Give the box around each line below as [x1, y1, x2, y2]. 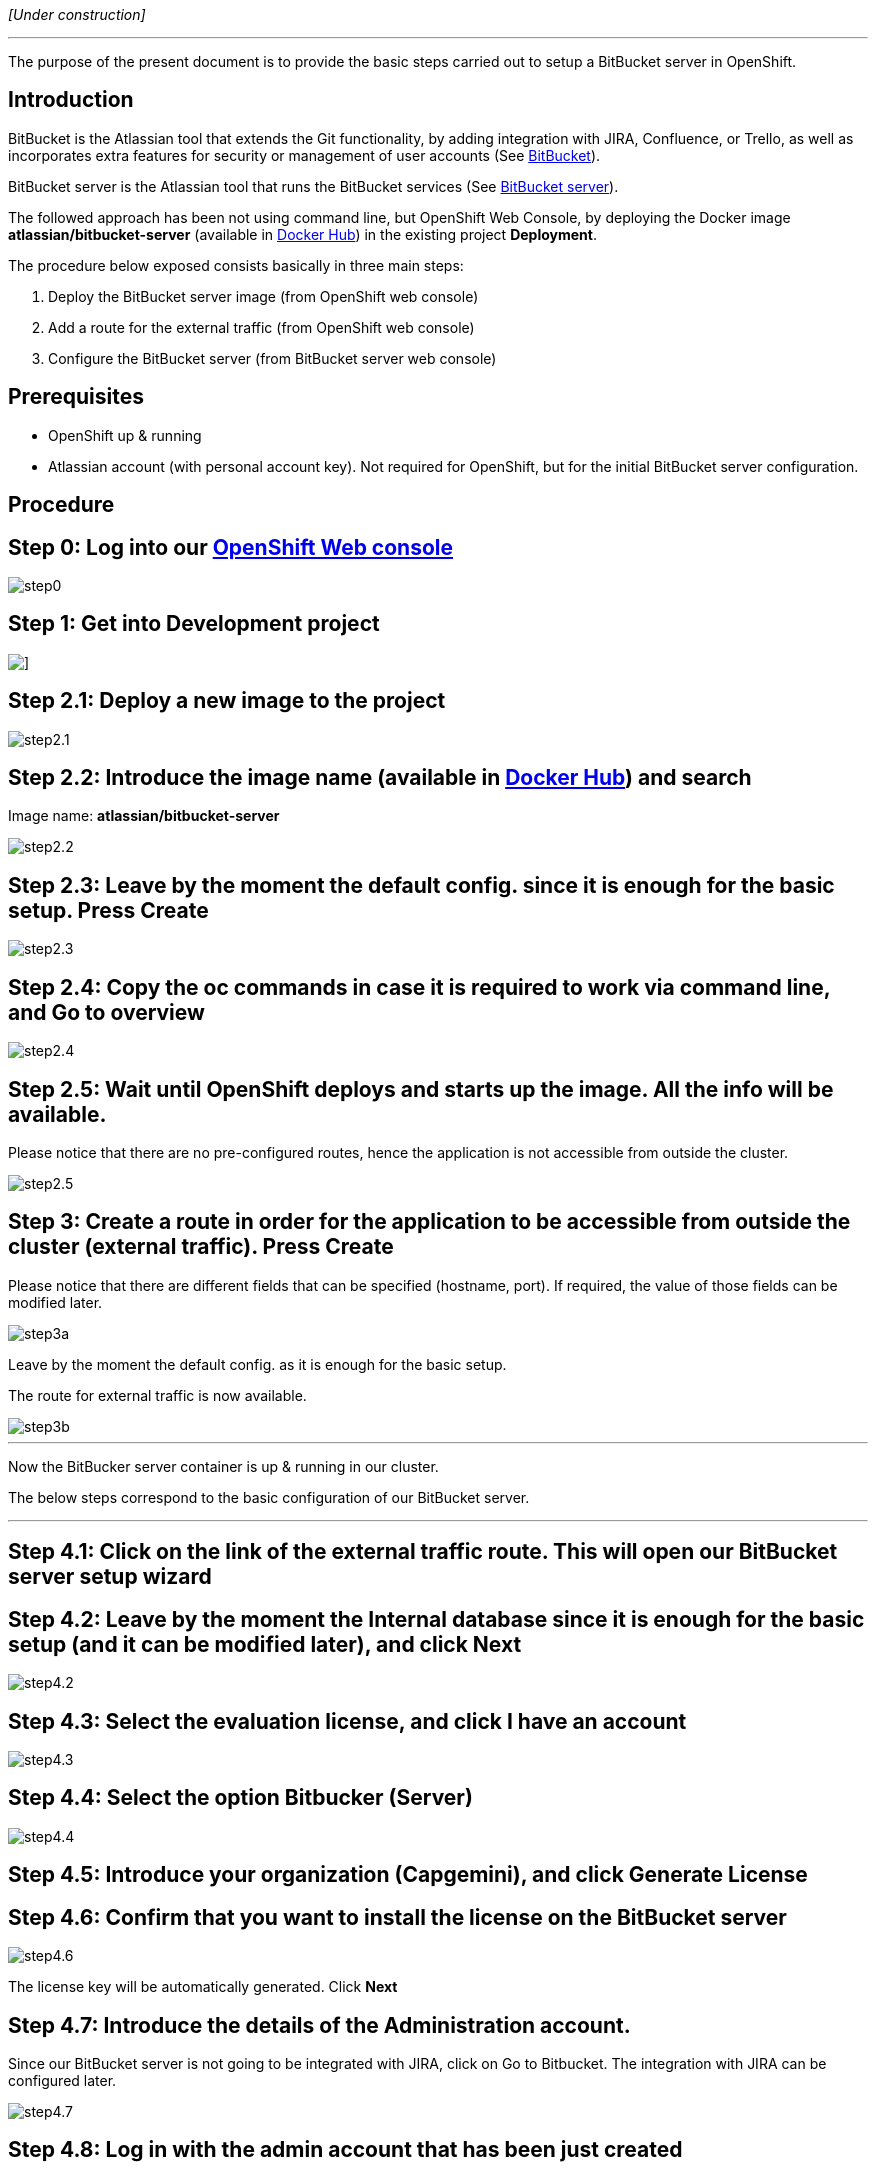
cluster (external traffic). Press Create [8, 1234, 394, 1260]
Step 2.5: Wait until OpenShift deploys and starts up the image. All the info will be [8, 1076, 834, 1102]
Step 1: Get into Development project [8, 611, 380, 637]
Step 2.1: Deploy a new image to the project [8, 688, 446, 714]
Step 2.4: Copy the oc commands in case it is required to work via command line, [8, 974, 831, 1000]
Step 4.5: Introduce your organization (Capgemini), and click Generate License [8, 1862, 808, 1888]
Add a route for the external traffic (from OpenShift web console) [48, 318, 475, 336]
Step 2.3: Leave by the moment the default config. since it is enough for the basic [8, 872, 835, 898]
